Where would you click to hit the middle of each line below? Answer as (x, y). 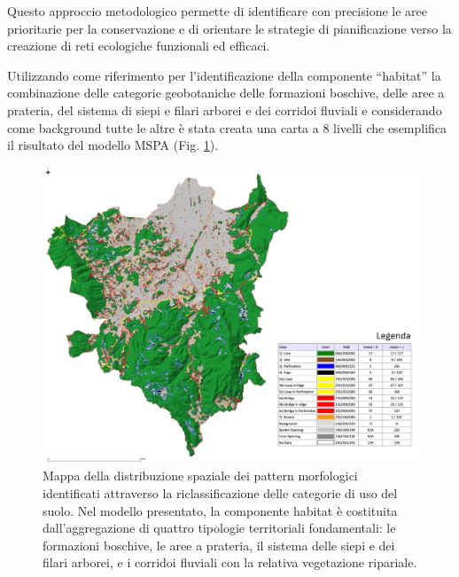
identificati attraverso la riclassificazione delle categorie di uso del (220, 492)
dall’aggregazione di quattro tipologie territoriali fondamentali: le (219, 528)
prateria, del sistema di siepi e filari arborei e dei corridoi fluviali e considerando (225, 109)
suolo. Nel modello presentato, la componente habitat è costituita (220, 510)
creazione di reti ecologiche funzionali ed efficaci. (139, 46)
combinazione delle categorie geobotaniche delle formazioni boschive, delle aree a (226, 93)
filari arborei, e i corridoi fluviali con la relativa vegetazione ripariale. (230, 562)
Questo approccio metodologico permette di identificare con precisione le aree (217, 11)
